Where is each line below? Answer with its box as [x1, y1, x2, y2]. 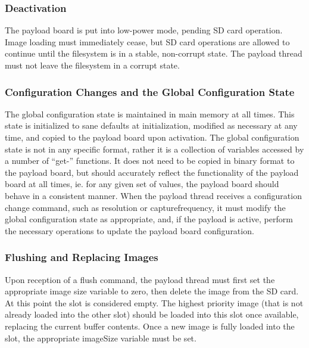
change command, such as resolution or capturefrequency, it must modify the [5, 201, 286, 213]
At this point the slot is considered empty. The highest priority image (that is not [5, 296, 304, 309]
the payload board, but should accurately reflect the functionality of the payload [5, 166, 299, 178]
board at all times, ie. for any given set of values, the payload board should [5, 178, 279, 190]
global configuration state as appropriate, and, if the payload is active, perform [5, 213, 293, 225]
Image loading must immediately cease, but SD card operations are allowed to [5, 35, 290, 48]
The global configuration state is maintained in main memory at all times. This [5, 107, 295, 120]
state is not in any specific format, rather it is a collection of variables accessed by [5, 142, 304, 155]
